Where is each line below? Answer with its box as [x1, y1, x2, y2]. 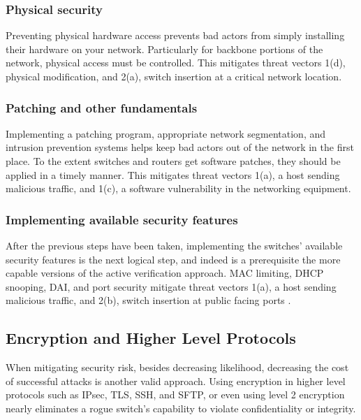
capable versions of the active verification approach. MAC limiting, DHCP [6, 266, 324, 280]
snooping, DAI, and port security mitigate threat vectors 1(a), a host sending [6, 279, 337, 294]
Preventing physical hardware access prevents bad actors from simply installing [6, 28, 345, 43]
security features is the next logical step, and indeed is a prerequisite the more [6, 252, 341, 266]
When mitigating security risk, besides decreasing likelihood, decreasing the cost [6, 360, 349, 375]
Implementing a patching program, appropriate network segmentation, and [6, 126, 326, 140]
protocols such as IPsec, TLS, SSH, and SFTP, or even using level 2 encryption [6, 387, 345, 402]
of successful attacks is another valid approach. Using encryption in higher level [6, 373, 346, 388]
